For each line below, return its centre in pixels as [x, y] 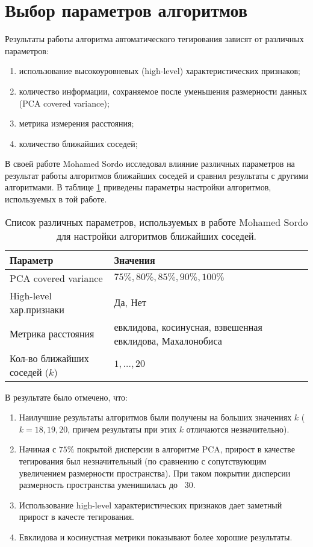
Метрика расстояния [52, 334]
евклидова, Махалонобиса [168, 340]
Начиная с [38, 449]
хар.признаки [37, 309]
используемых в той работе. [56, 199]
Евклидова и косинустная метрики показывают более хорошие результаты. [156, 537]
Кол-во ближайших [49, 358]
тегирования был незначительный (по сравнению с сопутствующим [143, 461]
